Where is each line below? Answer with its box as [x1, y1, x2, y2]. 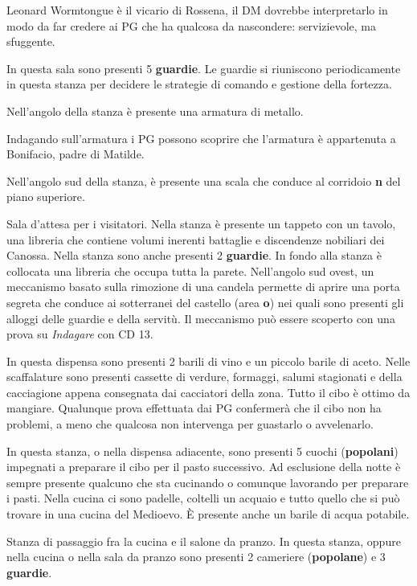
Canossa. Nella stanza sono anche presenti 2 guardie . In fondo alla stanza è [6, 247, 382, 264]
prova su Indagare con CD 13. [6, 326, 153, 342]
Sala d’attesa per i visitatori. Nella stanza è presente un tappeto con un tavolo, [6, 215, 396, 232]
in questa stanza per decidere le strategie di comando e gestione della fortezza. [6, 76, 392, 92]
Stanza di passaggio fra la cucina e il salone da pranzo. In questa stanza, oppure [6, 532, 401, 549]
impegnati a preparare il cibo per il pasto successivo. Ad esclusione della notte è [6, 458, 401, 475]
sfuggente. [6, 33, 55, 50]
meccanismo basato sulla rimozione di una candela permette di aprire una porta [6, 278, 400, 295]
